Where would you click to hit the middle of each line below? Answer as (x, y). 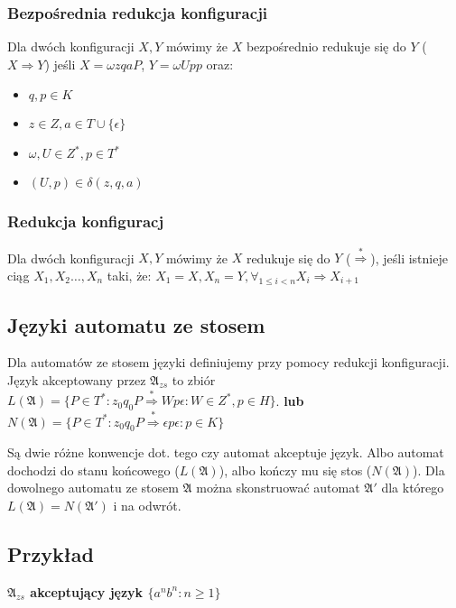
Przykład (51, 554)
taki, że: (129, 275)
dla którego (413, 488)
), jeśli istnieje (409, 258)
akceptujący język (87, 591)
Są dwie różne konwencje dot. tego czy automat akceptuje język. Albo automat (226, 452)
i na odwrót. (147, 506)
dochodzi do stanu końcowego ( (93, 470)
